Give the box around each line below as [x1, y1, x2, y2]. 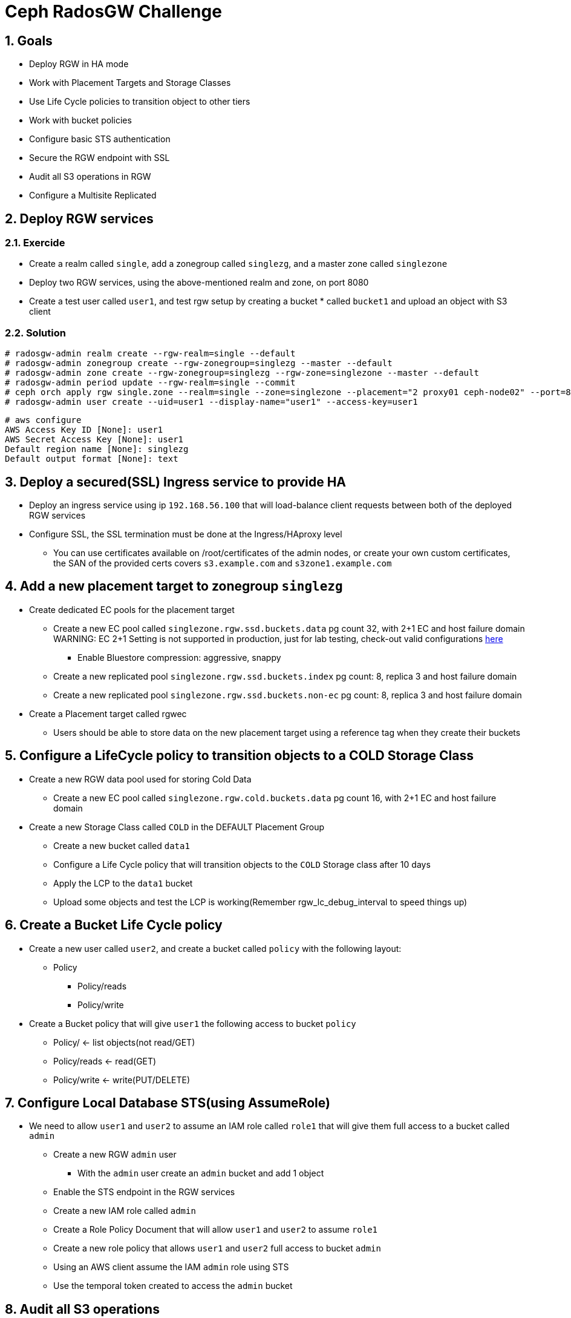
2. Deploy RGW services [5, 211, 154, 226]
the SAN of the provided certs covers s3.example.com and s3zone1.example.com [53, 557, 392, 568]
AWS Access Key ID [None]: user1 [5, 425, 163, 435]
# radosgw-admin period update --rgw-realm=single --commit [5, 378, 296, 388]
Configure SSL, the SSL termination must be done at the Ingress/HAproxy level [29, 528, 342, 539]
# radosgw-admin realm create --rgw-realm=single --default [5, 349, 296, 359]
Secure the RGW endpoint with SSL [29, 152, 170, 163]
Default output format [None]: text [5, 454, 178, 464]
